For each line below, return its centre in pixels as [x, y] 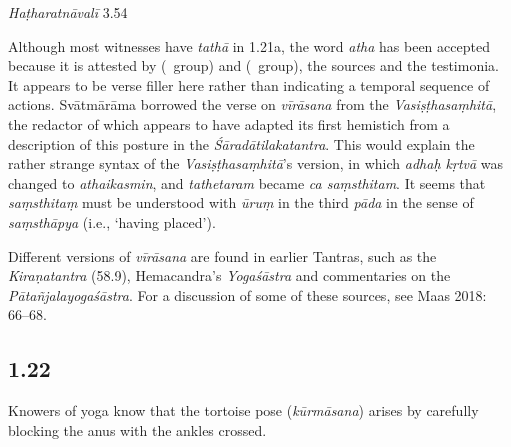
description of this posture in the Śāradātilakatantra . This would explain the [241, 143]
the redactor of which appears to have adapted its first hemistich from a [229, 123]
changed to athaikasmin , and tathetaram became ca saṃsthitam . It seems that [247, 182]
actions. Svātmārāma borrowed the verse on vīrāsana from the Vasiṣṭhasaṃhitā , [252, 104]
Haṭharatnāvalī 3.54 [68, 12]
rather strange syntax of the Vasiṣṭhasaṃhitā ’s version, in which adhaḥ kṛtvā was [256, 163]
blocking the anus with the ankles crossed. [137, 429]
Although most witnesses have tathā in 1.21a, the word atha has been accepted [249, 45]
